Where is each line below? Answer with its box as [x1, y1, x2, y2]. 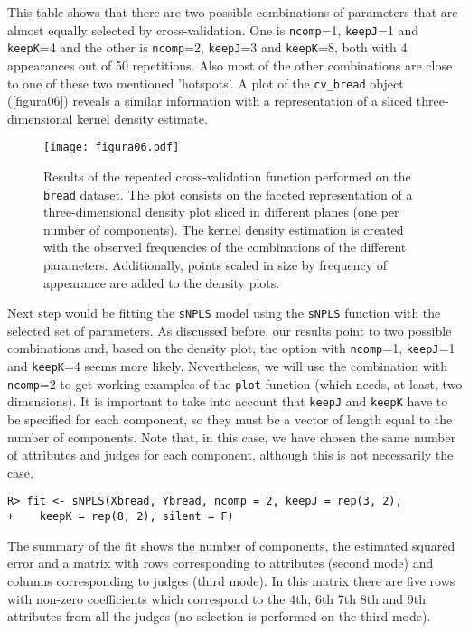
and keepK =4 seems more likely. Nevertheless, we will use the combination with [7, 357, 447, 376]
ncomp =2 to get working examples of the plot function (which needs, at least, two [7, 374, 463, 393]
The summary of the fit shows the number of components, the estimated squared [7, 535, 455, 554]
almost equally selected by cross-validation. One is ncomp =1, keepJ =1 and [7, 20, 419, 39]
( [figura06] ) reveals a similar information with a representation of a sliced [7, 91, 413, 110]
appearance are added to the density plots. [43, 273, 280, 292]
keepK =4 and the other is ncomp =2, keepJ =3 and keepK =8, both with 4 [7, 38, 408, 57]
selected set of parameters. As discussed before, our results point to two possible [7, 321, 452, 339]
